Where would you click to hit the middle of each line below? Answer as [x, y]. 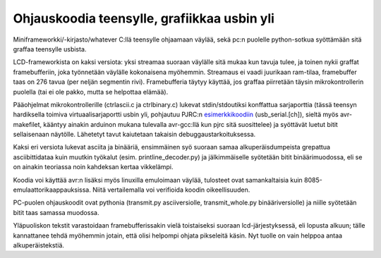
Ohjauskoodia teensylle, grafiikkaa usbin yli [144, 18]
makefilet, [28, 124]
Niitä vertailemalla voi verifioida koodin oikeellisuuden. [171, 190]
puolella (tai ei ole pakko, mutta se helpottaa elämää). [91, 92]
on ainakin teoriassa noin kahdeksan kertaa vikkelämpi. [93, 167]
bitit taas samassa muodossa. [56, 212]
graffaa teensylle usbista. [50, 49]
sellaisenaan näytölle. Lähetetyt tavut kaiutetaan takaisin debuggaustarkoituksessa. [134, 135]
